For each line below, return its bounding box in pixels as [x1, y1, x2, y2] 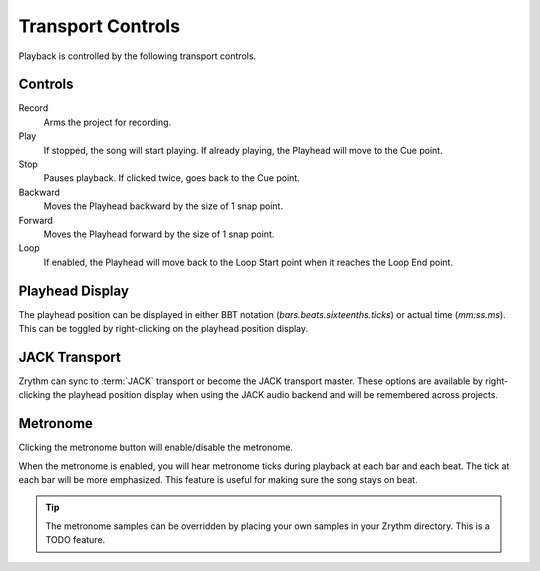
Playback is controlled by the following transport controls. [18, 50, 257, 62]
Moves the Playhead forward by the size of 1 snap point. [43, 228, 275, 240]
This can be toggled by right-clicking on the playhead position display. [18, 323, 309, 335]
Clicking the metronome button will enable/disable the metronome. [18, 441, 294, 454]
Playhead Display [18, 282, 130, 299]
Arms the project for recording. [43, 116, 172, 128]
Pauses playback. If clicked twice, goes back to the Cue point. [43, 172, 300, 184]
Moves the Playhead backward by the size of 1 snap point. [43, 200, 284, 212]
